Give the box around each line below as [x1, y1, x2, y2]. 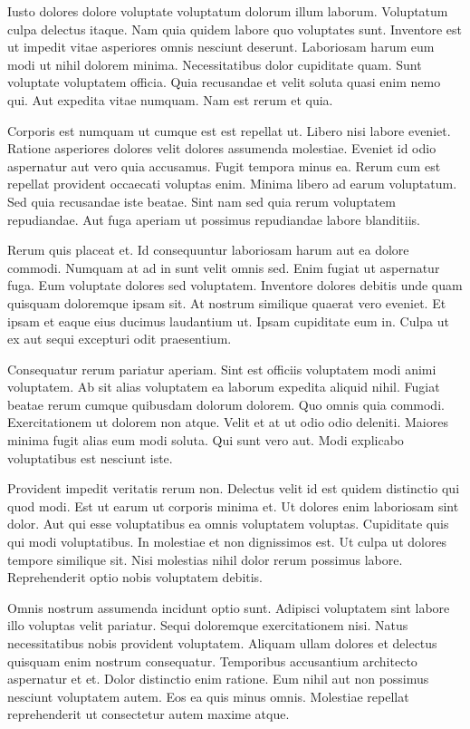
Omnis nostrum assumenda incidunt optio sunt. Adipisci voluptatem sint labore [7, 598, 450, 617]
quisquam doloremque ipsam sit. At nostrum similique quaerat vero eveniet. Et [7, 293, 446, 312]
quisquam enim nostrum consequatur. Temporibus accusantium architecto [7, 651, 417, 670]
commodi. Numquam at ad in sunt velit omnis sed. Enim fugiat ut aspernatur [7, 258, 440, 277]
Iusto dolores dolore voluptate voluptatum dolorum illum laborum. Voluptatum [7, 2, 448, 20]
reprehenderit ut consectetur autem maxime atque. [7, 705, 290, 724]
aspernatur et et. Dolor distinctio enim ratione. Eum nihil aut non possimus [7, 669, 429, 688]
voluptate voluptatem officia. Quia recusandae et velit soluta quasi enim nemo [7, 73, 441, 92]
